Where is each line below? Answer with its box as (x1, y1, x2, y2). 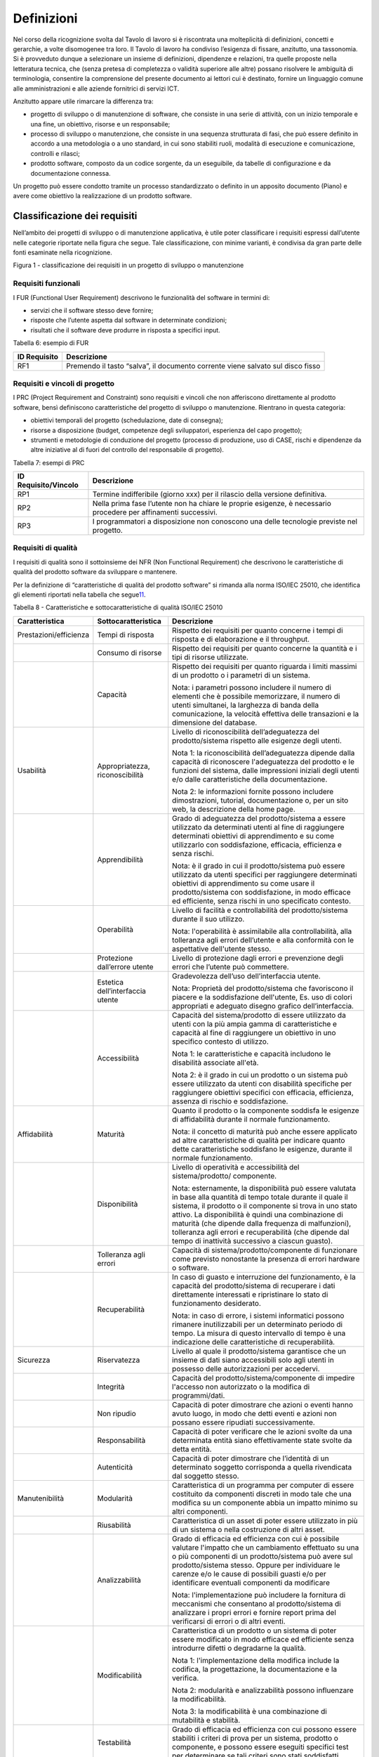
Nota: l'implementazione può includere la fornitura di (172, 1590, 346, 1600)
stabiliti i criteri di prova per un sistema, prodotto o (172, 1733, 338, 1743)
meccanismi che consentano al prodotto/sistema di (172, 1599, 341, 1609)
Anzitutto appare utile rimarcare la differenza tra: (13, 97, 154, 105)
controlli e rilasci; (30, 149, 80, 157)
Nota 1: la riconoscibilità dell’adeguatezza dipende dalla (172, 748, 355, 758)
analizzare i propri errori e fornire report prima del (172, 1607, 337, 1617)
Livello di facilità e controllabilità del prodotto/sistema (172, 905, 348, 915)
